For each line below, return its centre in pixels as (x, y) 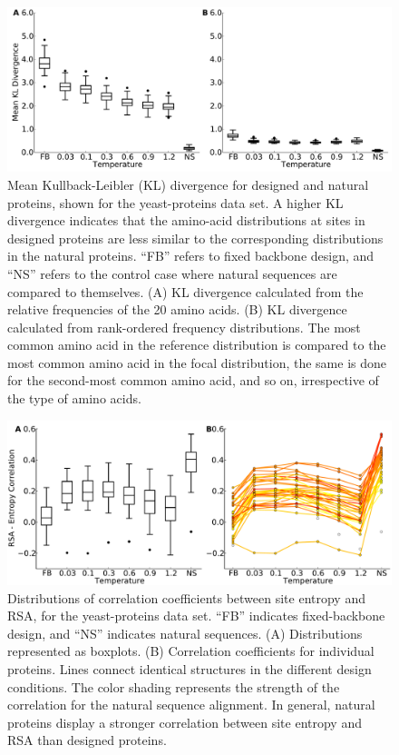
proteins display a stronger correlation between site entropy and (185, 722)
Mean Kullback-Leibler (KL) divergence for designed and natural (188, 184)
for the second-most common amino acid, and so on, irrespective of (193, 380)
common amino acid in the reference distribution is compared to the (197, 345)
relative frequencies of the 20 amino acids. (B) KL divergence (177, 309)
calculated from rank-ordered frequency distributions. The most (184, 327)
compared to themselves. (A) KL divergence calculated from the (185, 291)
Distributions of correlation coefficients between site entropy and (186, 597)
